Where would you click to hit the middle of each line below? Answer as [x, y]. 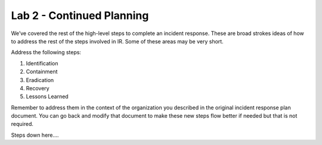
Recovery [38, 88]
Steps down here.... [35, 135]
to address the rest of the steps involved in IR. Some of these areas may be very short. [117, 41]
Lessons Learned [47, 97]
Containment [42, 72]
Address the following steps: [46, 52]
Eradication [40, 80]
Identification [42, 63]
